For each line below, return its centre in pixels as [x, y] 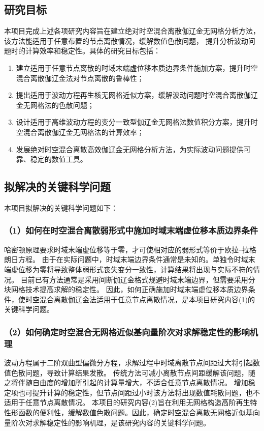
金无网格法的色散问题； [55, 105]
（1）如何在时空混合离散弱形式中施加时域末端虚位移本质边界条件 [131, 230]
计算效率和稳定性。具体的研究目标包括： [93, 51]
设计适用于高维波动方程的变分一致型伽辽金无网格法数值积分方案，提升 [133, 122]
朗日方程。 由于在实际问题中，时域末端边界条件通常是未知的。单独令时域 [126, 259]
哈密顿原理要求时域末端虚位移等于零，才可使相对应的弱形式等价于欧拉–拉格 [130, 249]
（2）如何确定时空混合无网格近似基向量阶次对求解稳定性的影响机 [131, 332]
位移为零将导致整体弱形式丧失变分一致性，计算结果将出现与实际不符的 [135, 269]
